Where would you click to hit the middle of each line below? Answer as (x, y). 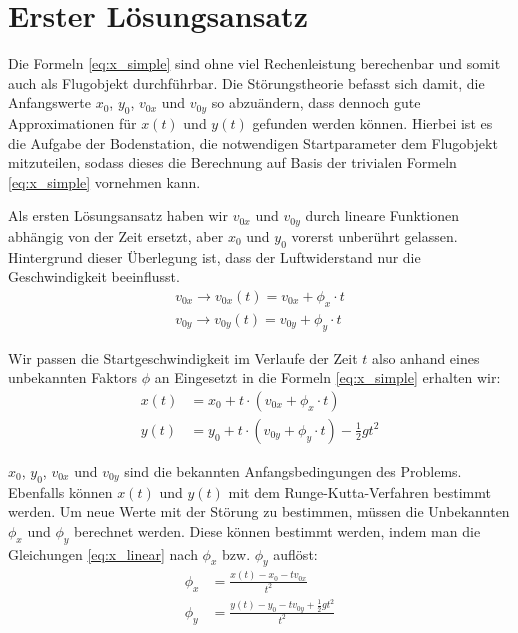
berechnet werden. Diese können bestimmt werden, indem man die (277, 530)
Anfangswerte (49, 102)
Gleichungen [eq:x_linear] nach (103, 553)
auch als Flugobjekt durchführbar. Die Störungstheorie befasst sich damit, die (246, 82)
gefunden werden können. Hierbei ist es (372, 123)
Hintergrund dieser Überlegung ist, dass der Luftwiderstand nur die (214, 256)
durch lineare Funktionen (382, 215)
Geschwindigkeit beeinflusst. (94, 276)
